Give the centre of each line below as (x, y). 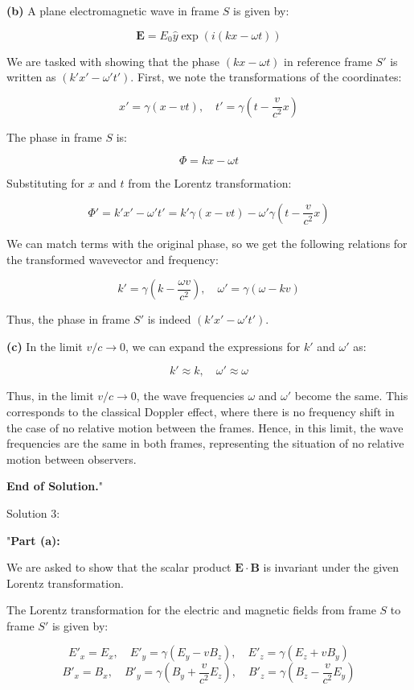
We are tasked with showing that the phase (113, 61)
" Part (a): (33, 540)
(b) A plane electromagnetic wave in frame (113, 10)
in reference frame (328, 61)
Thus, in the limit (50, 396)
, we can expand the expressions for (213, 346)
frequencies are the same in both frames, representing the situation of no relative (205, 443)
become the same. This (351, 396)
